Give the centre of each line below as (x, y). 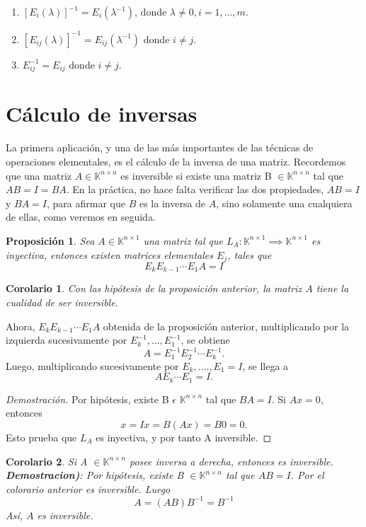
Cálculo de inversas (102, 114)
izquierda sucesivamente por (67, 340)
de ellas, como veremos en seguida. (81, 217)
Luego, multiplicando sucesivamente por (92, 365)
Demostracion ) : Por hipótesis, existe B (95, 475)
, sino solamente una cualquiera (284, 203)
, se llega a (265, 365)
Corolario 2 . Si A (47, 461)
